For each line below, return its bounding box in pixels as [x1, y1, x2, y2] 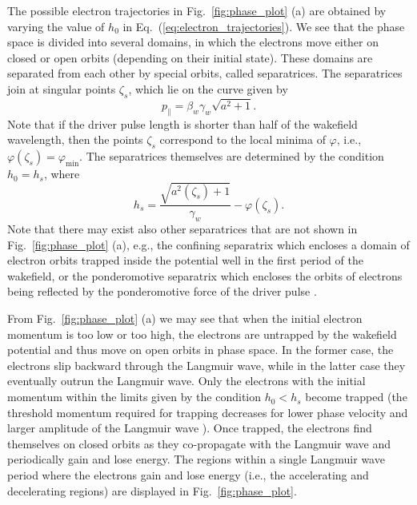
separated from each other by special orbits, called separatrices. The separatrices [7, 65, 403, 82]
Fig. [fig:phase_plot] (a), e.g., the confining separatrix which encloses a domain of [7, 236, 410, 252]
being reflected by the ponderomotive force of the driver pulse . [7, 283, 317, 300]
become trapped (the [305, 388, 407, 405]
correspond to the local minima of [159, 131, 326, 148]
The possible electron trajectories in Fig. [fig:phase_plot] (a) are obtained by [7, 2, 387, 18]
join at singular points [7, 80, 116, 97]
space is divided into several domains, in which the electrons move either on [7, 34, 379, 50]
